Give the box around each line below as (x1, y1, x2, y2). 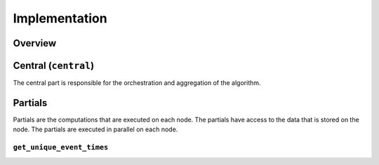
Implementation (13, 11, 108, 26)
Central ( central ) (13, 60, 95, 72)
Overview (13, 37, 57, 49)
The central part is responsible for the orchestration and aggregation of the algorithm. (13, 79, 261, 87)
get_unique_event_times (13, 143, 109, 152)
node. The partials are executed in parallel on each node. (13, 125, 178, 133)
